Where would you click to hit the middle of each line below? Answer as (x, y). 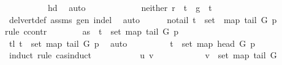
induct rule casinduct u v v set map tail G (143, 55)
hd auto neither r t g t (130, 7)
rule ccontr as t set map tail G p (92, 31)
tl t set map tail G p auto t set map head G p (132, 43)
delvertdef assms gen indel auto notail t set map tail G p (143, 19)
